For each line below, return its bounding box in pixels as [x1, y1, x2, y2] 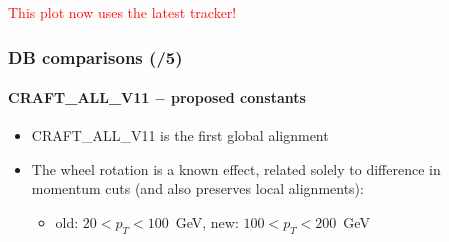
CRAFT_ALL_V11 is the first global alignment [31, 125, 329, 146]
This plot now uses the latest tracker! [8, 2, 237, 22]
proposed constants [171, 87, 306, 108]
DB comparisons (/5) [8, 44, 183, 69]
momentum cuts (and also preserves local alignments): [31, 178, 364, 199]
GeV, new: [175, 212, 239, 233]
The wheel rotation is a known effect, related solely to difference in [31, 158, 441, 179]
